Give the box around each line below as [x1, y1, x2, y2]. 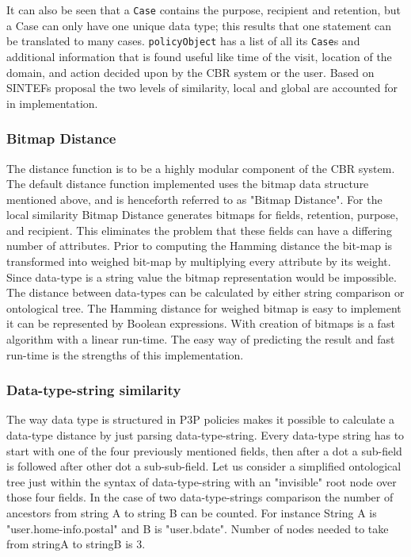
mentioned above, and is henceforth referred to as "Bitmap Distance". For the [6, 190, 382, 207]
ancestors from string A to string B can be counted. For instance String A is [6, 505, 377, 521]
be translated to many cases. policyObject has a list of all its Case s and [6, 33, 360, 49]
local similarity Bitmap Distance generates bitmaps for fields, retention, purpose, [6, 206, 398, 223]
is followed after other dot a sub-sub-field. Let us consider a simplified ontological [6, 458, 401, 474]
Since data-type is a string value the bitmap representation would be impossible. [6, 268, 397, 285]
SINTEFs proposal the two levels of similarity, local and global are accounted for [6, 79, 398, 96]
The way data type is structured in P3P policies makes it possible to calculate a [6, 411, 395, 428]
